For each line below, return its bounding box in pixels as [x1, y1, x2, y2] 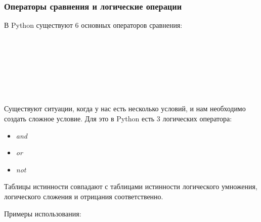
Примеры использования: [4, 208, 81, 218]
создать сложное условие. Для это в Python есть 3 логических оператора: [4, 113, 232, 123]
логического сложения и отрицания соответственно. [4, 191, 163, 201]
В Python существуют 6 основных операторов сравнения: [4, 20, 183, 30]
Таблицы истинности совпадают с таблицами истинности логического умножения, [4, 181, 257, 192]
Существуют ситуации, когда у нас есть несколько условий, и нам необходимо [4, 103, 246, 114]
